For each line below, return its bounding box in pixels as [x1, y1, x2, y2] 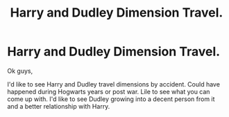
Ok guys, [7, 66, 33, 75]
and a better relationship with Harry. [7, 102, 110, 110]
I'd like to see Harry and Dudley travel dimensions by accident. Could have [7, 80, 221, 88]
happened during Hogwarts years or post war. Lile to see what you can [7, 87, 210, 96]
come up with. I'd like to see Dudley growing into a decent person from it [7, 95, 215, 103]
